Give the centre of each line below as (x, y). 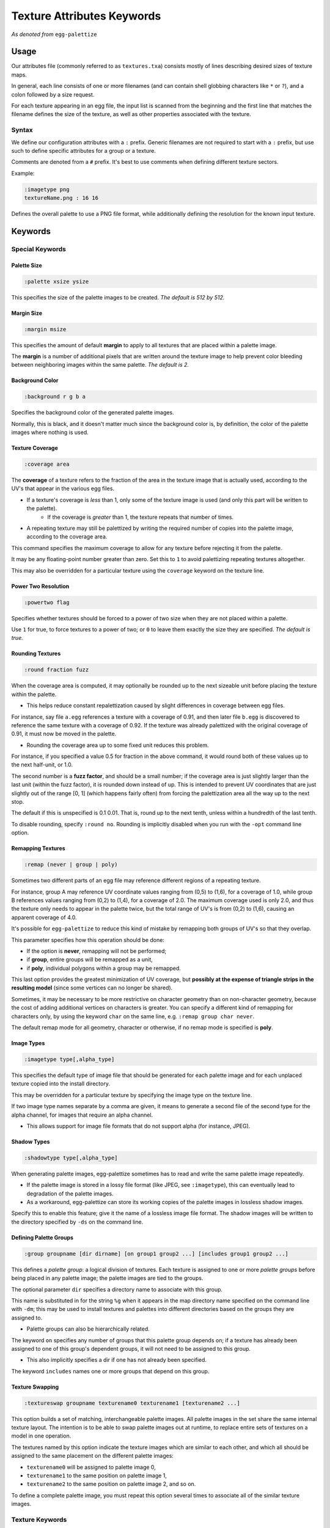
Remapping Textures (38, 848)
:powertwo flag (47, 602)
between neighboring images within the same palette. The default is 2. (100, 365)
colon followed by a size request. (53, 94)
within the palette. (34, 694)
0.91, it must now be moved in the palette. (64, 734)
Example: (23, 173)
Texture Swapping (35, 1387)
